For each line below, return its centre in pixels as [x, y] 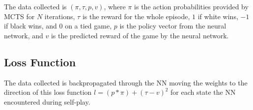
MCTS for [19, 16]
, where [115, 6]
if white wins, [218, 16]
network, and [24, 35]
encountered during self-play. [47, 101]
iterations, [60, 16]
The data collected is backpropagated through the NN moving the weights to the [126, 82]
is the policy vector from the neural [173, 26]
